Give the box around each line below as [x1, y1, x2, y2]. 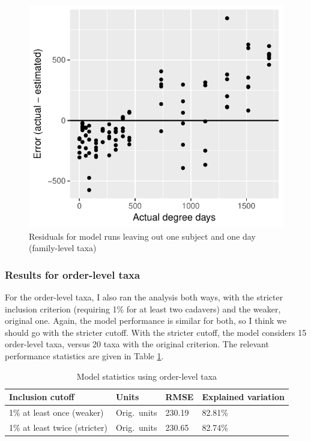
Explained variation [202, 391, 285, 403]
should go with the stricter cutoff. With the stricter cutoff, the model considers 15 [5, 326, 307, 338]
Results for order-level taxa [5, 267, 140, 282]
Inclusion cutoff [9, 391, 74, 403]
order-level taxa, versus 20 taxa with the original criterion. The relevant [5, 338, 269, 350]
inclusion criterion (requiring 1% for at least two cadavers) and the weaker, [5, 302, 281, 315]
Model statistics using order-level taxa [76, 370, 217, 382]
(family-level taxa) [29, 242, 97, 254]
